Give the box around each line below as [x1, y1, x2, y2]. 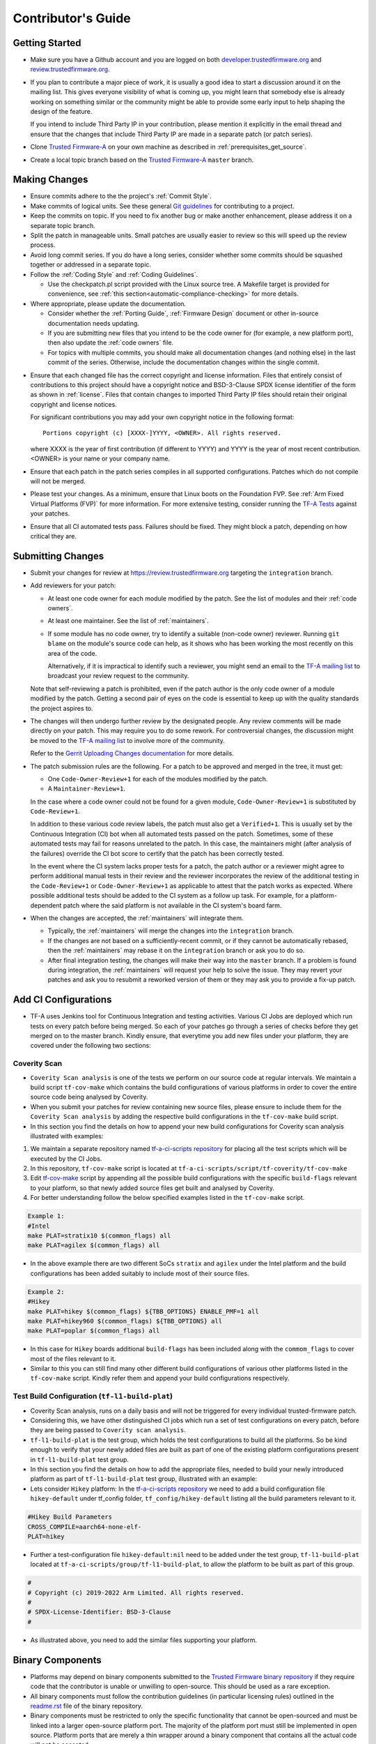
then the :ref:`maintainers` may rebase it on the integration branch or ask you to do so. [47, 946, 305, 955]
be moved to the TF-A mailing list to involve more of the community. [30, 736, 226, 744]
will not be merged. [30, 477, 86, 486]
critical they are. [30, 532, 77, 540]
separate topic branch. [30, 221, 95, 230]
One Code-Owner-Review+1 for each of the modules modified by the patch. [47, 774, 268, 783]
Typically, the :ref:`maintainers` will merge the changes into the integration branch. [47, 926, 294, 935]
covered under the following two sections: [30, 1042, 151, 1050]
